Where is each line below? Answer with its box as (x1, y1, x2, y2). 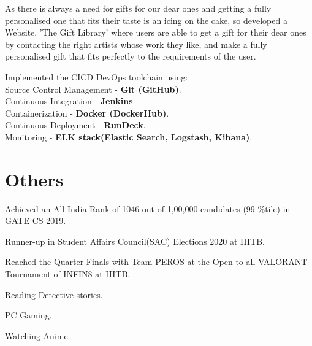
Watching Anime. (5, 329, 70, 342)
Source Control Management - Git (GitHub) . (5, 82, 181, 95)
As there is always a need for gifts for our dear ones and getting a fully (5, 2, 272, 14)
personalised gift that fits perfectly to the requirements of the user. (5, 50, 256, 63)
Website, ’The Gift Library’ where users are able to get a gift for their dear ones (5, 26, 306, 39)
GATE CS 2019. (5, 214, 66, 227)
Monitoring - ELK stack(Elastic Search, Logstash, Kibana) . (5, 130, 253, 143)
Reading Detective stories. (5, 288, 103, 301)
